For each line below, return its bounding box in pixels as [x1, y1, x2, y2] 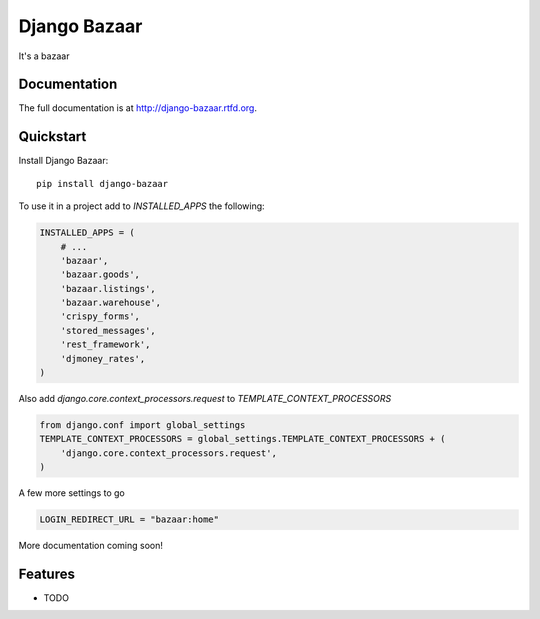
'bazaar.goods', [60, 269, 140, 280]
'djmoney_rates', [60, 353, 146, 364]
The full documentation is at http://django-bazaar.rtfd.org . [18, 102, 257, 114]
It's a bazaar [18, 50, 70, 62]
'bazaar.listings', [60, 283, 157, 294]
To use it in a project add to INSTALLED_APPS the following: [18, 200, 265, 212]
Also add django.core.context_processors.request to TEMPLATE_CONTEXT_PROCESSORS [18, 393, 392, 405]
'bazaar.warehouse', [60, 297, 162, 309]
